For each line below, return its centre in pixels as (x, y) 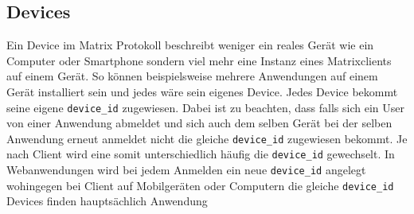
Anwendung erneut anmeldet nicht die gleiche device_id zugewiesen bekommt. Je (207, 138)
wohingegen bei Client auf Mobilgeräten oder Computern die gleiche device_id (200, 185)
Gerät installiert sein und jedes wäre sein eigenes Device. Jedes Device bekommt (202, 91)
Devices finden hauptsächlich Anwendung (107, 201)
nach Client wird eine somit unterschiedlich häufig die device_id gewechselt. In (201, 154)
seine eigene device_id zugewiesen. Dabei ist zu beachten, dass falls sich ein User (205, 107)
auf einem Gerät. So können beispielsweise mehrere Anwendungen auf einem (192, 76)
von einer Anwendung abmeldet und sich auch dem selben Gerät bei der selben (199, 123)
